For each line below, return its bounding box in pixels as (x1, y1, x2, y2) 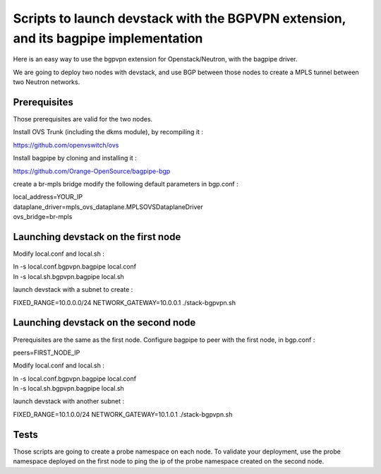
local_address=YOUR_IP (13, 193, 83, 201)
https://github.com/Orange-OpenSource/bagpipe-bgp (13, 167, 171, 175)
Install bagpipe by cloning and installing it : (13, 154, 137, 162)
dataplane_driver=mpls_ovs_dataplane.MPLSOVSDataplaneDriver (13, 202, 204, 211)
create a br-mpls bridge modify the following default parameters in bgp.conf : (13, 179, 239, 188)
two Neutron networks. (13, 78, 80, 86)
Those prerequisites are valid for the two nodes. (13, 115, 153, 124)
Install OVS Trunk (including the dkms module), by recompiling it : (13, 128, 204, 136)
